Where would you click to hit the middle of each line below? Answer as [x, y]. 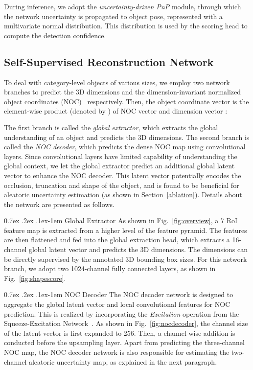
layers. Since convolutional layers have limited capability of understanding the [121, 156]
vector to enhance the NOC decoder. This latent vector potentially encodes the [123, 175]
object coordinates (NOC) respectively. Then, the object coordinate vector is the [126, 101]
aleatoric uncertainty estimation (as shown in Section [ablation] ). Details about [123, 195]
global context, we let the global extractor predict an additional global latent [119, 166]
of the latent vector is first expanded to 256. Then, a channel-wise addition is [120, 333]
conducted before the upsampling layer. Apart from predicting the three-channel [124, 342]
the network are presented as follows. [59, 204]
